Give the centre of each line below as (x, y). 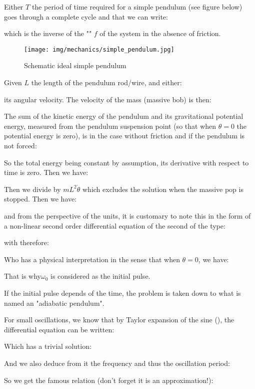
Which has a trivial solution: (48, 346)
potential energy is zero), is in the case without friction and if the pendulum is (124, 136)
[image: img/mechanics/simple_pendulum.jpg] (99, 49)
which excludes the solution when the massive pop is (163, 189)
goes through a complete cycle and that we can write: (86, 16)
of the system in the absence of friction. (160, 33)
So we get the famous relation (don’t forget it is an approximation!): (109, 380)
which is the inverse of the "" (48, 33)
